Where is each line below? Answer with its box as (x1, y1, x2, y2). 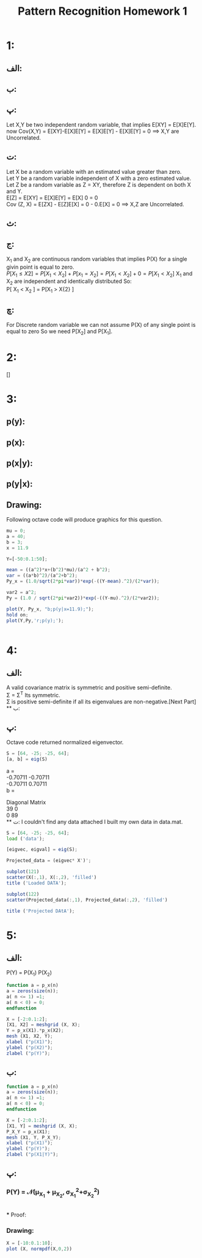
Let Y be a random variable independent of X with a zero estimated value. (6, 174, 192, 182)
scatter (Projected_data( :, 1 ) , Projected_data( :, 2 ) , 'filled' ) (6, 897, 168, 903)
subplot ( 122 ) (6, 891, 40, 897)
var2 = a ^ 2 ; (6, 590, 37, 596)
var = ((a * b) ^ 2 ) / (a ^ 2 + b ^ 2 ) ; (6, 572, 78, 579)
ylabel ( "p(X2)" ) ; (6, 1044, 53, 1050)
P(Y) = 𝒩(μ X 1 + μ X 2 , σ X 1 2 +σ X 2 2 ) (6, 1186, 100, 1199)
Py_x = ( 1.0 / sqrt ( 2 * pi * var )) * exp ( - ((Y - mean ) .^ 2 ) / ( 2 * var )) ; (6, 578, 160, 585)
